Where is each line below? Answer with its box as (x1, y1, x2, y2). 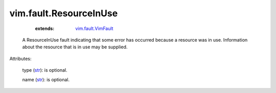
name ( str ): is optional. (22, 76, 70, 82)
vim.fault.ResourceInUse (9, 8, 118, 19)
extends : (35, 25, 55, 32)
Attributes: (9, 55, 32, 61)
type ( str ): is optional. (22, 67, 67, 73)
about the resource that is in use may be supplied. (22, 44, 128, 50)
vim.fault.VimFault (75, 25, 113, 32)
